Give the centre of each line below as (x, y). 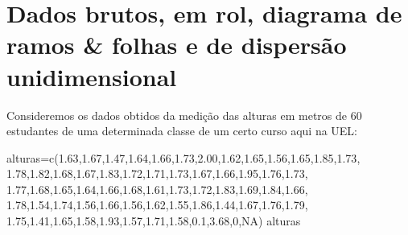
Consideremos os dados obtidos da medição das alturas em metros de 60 (184, 115)
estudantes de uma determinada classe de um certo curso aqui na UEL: (182, 131)
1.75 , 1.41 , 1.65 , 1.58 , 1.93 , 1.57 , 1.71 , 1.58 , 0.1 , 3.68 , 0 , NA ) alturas (154, 221)
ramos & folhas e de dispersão (177, 45)
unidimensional (92, 76)
